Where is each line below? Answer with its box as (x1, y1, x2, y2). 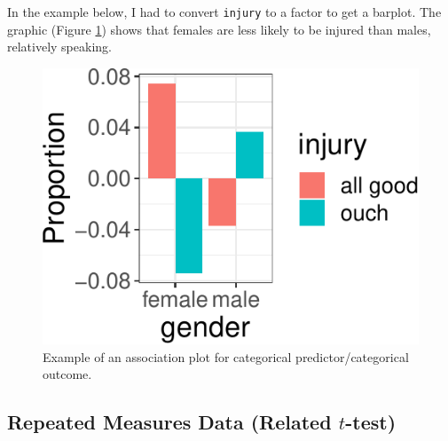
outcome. (43, 365, 92, 383)
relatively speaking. (7, 37, 112, 56)
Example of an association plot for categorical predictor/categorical (43, 347, 409, 366)
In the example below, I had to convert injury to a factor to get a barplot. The (7, 3, 442, 20)
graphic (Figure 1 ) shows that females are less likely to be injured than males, (7, 20, 431, 38)
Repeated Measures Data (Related (7, 408, 332, 436)
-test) (345, 408, 397, 436)
